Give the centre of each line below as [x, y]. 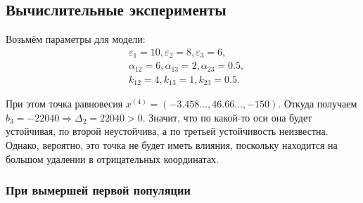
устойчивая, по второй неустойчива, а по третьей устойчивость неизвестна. [167, 131]
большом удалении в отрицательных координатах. [112, 158]
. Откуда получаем [318, 104]
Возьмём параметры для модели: [76, 39]
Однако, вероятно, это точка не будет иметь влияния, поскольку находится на [172, 145]
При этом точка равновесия [64, 104]
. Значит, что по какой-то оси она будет [227, 117]
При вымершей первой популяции [98, 190]
